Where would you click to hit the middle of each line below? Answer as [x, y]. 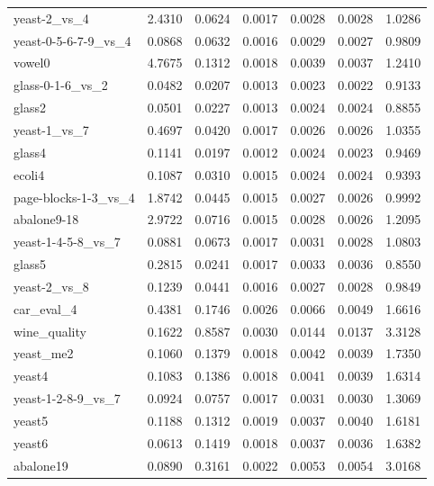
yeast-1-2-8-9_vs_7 [67, 398]
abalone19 [41, 465]
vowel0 [32, 63]
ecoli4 [29, 174]
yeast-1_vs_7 [51, 129]
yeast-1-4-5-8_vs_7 [67, 242]
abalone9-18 [46, 219]
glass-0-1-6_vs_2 [61, 85]
